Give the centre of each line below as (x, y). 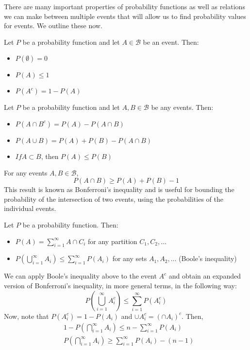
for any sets (130, 258)
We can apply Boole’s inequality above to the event (80, 276)
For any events (26, 172)
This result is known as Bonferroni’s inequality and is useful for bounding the (119, 189)
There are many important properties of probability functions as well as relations (125, 6)
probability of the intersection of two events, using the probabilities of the (114, 199)
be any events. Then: (182, 107)
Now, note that (26, 316)
